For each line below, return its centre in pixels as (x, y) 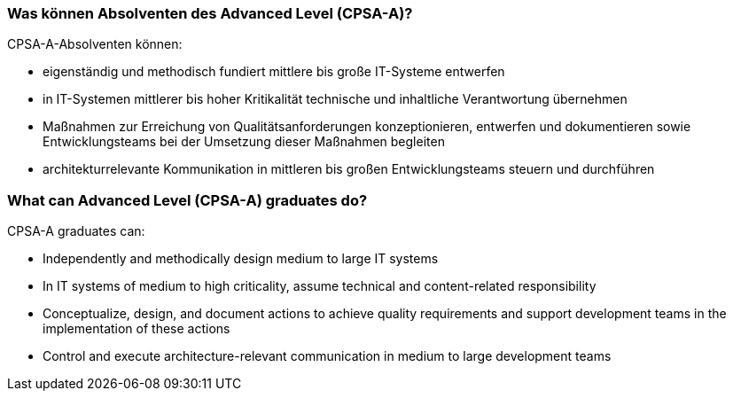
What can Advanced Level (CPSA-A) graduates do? (187, 200)
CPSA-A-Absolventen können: (95, 44)
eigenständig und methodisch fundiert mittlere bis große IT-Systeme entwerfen (274, 72)
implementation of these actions (136, 329)
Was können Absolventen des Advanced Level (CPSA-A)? (210, 13)
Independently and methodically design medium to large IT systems (241, 259)
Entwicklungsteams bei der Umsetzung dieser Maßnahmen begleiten (244, 142)
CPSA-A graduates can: (76, 231)
